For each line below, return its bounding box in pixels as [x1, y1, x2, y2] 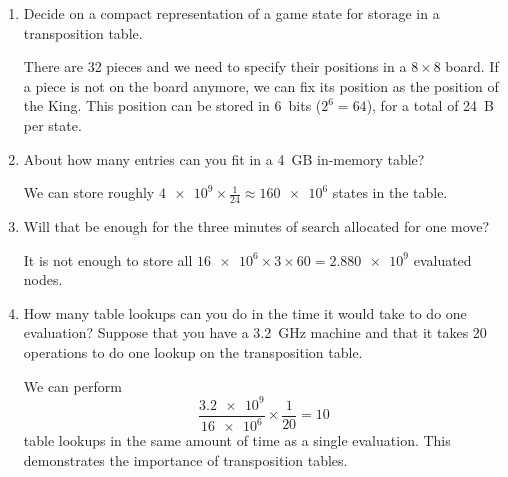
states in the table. [332, 182, 448, 203]
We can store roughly [23, 182, 155, 203]
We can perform [23, 375, 122, 396]
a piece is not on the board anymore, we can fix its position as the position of [23, 75, 499, 96]
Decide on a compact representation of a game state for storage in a [23, 3, 440, 23]
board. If [445, 56, 499, 77]
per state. [23, 114, 82, 135]
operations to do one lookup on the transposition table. [23, 341, 363, 362]
